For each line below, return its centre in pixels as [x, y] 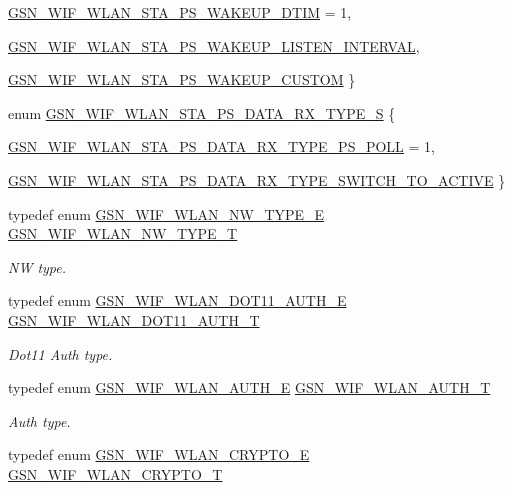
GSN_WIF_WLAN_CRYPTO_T [115, 473]
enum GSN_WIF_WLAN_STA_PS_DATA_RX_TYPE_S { [202, 112]
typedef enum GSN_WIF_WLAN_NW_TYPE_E [166, 213]
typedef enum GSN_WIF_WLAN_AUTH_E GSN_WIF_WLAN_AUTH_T [249, 387]
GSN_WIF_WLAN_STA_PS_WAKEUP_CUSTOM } [182, 79]
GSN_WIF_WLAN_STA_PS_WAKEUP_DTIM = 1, [180, 12]
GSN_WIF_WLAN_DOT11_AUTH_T [134, 319]
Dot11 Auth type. [60, 353]
